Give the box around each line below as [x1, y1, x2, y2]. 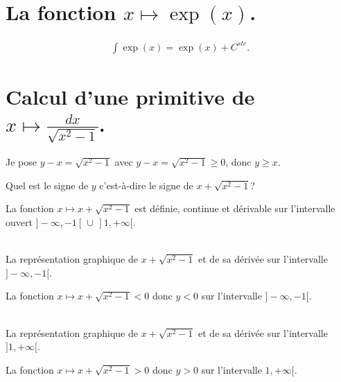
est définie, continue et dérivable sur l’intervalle [134, 201, 335, 216]
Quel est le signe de [6, 177, 89, 192]
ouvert [6, 215, 33, 229]
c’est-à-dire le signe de [99, 177, 193, 192]
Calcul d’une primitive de [6, 82, 255, 110]
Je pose [6, 155, 37, 169]
